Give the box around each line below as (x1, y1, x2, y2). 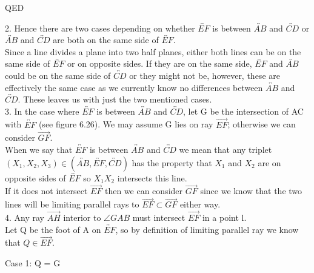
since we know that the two (200, 184, 302, 197)
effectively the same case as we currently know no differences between (5, 81, 263, 93)
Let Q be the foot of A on (5, 223, 101, 235)
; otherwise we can (227, 118, 296, 130)
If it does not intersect (5, 184, 88, 197)
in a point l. (202, 211, 247, 223)
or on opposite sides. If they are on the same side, (67, 57, 252, 70)
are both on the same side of (53, 33, 159, 46)
